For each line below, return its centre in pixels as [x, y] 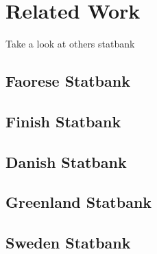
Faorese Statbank [68, 81]
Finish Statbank [63, 121]
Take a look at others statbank [70, 44]
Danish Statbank [66, 161]
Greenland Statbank [79, 202]
